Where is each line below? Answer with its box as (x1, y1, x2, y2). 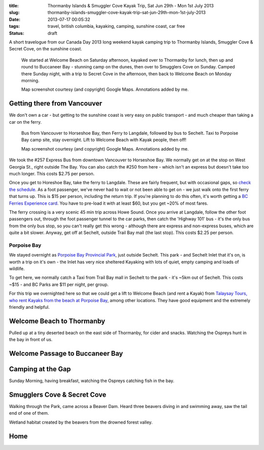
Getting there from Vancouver (9, 99, 102, 107)
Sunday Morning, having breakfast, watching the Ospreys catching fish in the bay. (9, 378, 175, 384)
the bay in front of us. (9, 337, 53, 343)
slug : (9, 10, 20, 16)
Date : (9, 16, 21, 22)
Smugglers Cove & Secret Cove (9, 390, 107, 399)
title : (9, 3, 19, 8)
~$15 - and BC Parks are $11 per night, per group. (9, 281, 109, 287)
